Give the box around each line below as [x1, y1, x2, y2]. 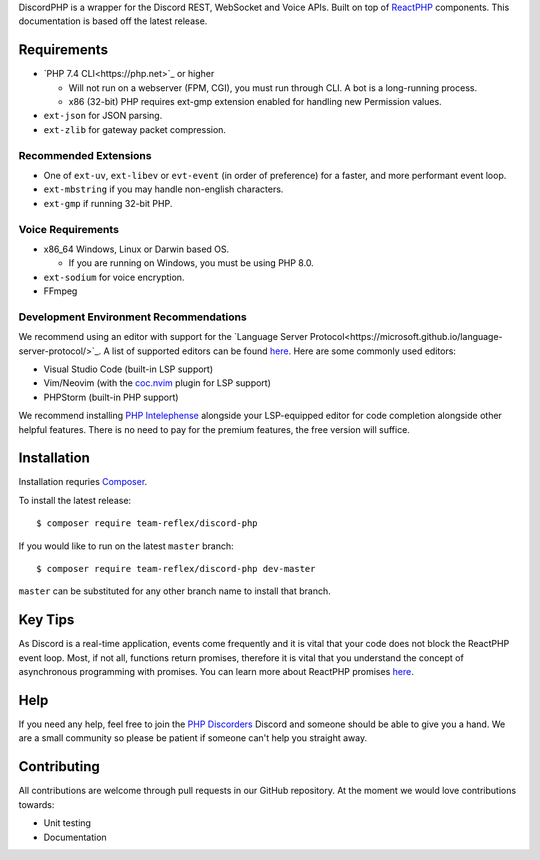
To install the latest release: [18, 494, 132, 506]
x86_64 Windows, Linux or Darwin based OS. [43, 243, 230, 255]
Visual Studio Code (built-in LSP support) [43, 363, 214, 375]
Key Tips [18, 611, 75, 629]
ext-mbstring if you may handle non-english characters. [43, 183, 284, 195]
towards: [18, 798, 55, 810]
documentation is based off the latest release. [18, 15, 208, 27]
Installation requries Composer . [18, 476, 148, 488]
